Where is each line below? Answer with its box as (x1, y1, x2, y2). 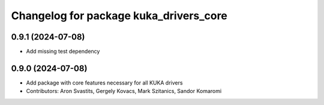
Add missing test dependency (26, 48, 100, 55)
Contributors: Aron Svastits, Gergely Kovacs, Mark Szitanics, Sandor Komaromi (26, 88, 222, 95)
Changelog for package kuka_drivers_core (11, 9, 227, 22)
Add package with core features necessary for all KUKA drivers (26, 79, 183, 86)
